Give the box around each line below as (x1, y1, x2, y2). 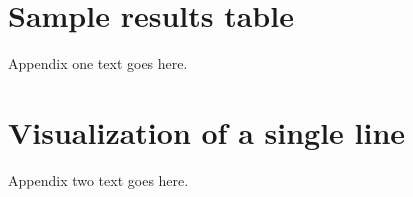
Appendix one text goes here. (8, 53, 188, 74)
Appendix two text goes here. (8, 169, 189, 190)
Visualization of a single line (8, 111, 406, 152)
